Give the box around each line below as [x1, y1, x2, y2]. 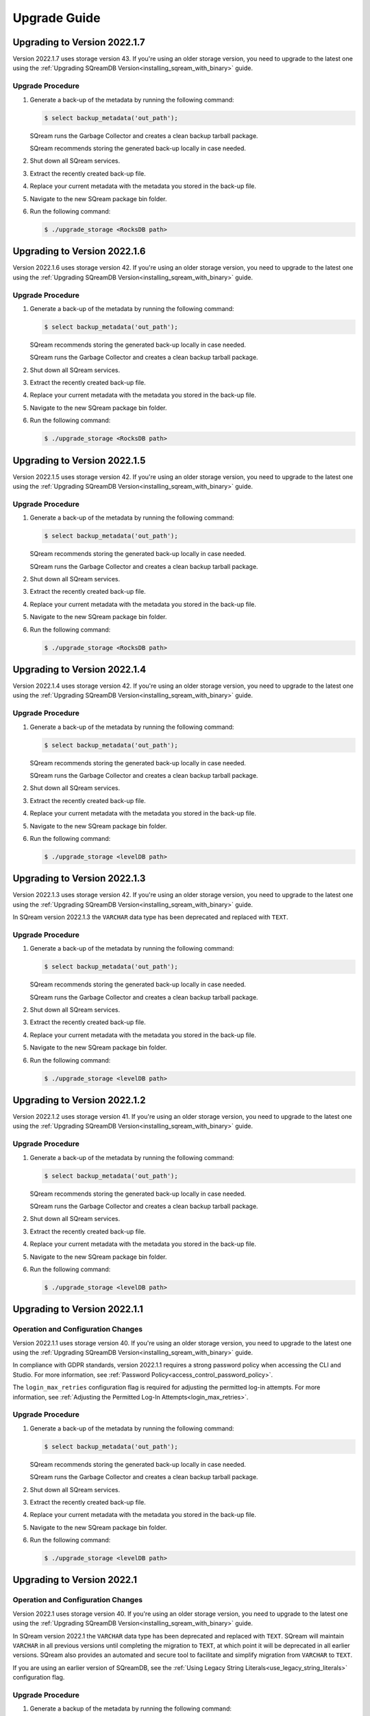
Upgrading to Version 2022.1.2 [12, 1095, 147, 1106]
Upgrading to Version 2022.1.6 [12, 246, 146, 257]
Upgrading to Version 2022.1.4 [12, 663, 147, 675]
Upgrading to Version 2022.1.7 [12, 36, 145, 48]
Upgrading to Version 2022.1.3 [12, 872, 146, 885]
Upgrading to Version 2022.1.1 [12, 1303, 143, 1315]
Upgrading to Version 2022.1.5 [12, 454, 146, 466]
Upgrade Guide [12, 10, 101, 25]
